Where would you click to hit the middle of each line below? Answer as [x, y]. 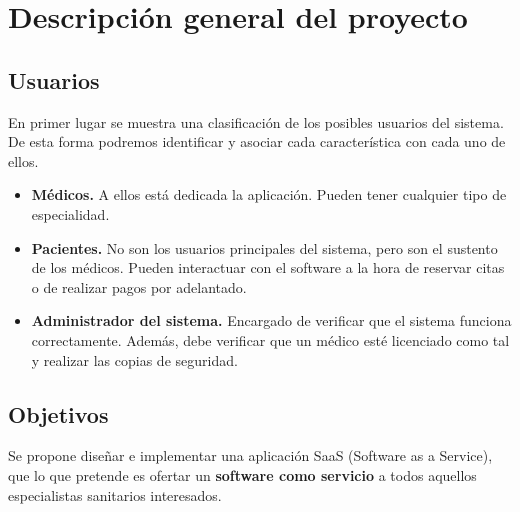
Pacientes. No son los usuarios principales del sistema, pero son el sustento [264, 247]
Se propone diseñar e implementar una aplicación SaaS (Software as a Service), [250, 455]
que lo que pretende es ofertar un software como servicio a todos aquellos [242, 474]
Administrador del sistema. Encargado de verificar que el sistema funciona [271, 320]
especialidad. [70, 213]
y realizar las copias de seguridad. [134, 359]
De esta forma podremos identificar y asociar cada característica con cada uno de [257, 141]
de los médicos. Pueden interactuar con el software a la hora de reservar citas [268, 267]
